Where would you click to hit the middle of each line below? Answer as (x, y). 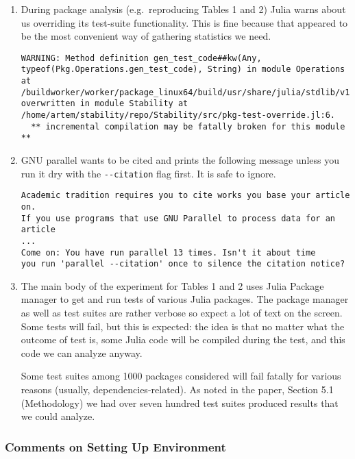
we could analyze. (58, 416)
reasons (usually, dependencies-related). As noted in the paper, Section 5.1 (177, 389)
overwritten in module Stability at (105, 104)
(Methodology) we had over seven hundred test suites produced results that (180, 402)
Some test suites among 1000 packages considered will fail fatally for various (181, 376)
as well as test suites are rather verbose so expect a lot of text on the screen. (182, 313)
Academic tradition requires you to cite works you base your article (185, 196)
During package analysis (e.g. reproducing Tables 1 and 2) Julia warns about (183, 9)
